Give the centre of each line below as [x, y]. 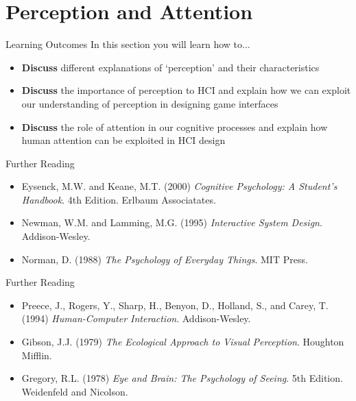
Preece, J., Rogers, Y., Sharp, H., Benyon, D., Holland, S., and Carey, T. [175, 305]
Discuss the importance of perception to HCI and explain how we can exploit [186, 90]
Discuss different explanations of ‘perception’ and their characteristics [170, 67]
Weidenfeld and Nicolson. [75, 391]
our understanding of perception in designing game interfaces [150, 103]
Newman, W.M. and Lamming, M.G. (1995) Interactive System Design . [172, 222]
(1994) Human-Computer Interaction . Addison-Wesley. [136, 318]
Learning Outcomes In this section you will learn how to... [128, 44]
